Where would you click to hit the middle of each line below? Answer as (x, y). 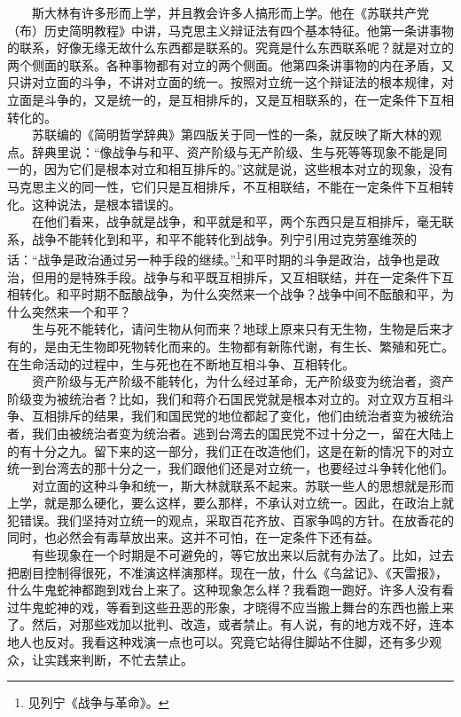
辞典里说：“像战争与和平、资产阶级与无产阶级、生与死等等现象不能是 (233, 151)
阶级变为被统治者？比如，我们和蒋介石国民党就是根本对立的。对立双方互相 (224, 398)
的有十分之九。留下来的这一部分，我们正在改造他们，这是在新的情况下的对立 (230, 450)
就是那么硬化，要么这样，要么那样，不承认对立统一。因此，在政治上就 (249, 503)
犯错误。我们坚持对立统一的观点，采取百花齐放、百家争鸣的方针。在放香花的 (230, 520)
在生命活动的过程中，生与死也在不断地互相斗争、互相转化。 (181, 363)
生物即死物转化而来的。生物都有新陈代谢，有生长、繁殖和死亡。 (267, 346)
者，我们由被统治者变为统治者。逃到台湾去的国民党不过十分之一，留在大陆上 (230, 433)
